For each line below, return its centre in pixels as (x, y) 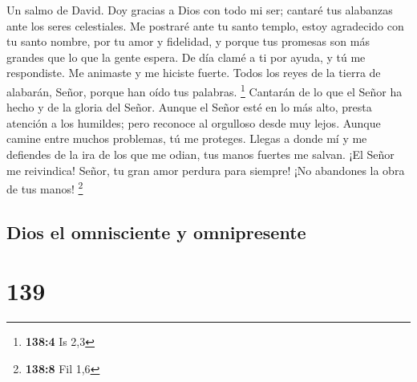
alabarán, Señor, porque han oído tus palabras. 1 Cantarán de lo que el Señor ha (204, 90)
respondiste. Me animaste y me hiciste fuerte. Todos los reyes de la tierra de (194, 73)
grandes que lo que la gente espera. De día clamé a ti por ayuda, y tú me (186, 57)
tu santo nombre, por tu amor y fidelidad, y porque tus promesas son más (188, 41)
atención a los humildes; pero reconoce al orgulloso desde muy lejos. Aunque (194, 122)
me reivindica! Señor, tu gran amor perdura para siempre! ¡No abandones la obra (206, 170)
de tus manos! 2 (45, 187)
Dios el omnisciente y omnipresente (156, 232)
